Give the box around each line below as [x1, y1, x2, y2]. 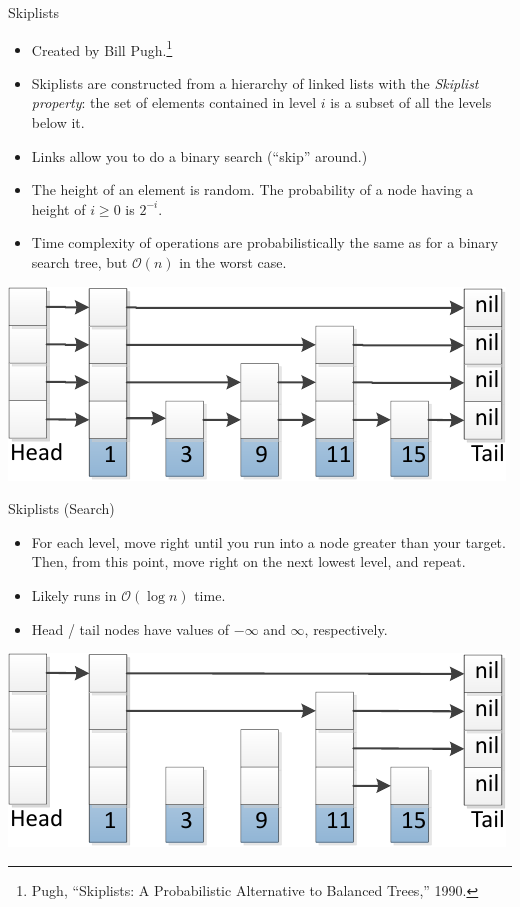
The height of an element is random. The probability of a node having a [31, 179, 474, 200]
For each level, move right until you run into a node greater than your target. [31, 531, 506, 552]
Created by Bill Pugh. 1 [31, 36, 173, 60]
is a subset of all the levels [330, 92, 492, 113]
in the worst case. [179, 252, 287, 272]
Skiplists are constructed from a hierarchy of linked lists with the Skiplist [31, 72, 479, 93]
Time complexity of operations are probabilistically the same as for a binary [31, 232, 499, 253]
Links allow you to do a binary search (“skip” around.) [31, 145, 368, 166]
